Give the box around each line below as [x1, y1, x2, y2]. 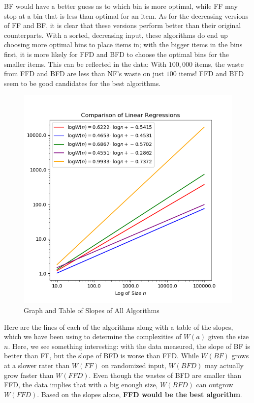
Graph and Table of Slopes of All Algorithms [24, 305, 159, 315]
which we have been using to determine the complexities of [4, 331, 182, 342]
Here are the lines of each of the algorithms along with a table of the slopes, [4, 321, 233, 332]
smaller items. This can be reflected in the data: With [4, 58, 167, 69]
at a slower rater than [4, 360, 70, 370]
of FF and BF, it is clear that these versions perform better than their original [4, 20, 241, 30]
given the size [208, 331, 249, 342]
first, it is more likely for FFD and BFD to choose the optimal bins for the [4, 49, 229, 59]
